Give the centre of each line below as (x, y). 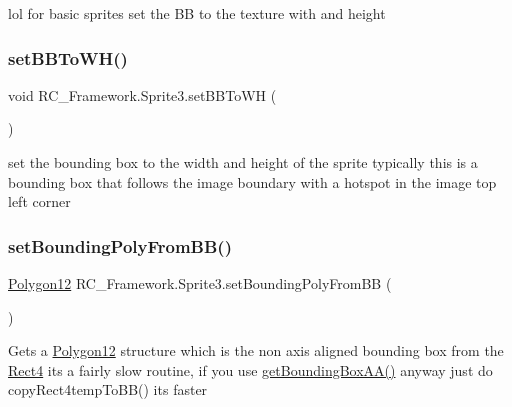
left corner (39, 201)
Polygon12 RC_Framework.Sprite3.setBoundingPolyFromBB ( (200, 283)
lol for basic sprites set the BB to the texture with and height (197, 13)
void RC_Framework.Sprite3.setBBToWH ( (142, 94)
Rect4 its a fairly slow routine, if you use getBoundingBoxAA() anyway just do (250, 369)
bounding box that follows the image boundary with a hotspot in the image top (252, 181)
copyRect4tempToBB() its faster (108, 389)
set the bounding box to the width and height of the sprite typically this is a (243, 162)
